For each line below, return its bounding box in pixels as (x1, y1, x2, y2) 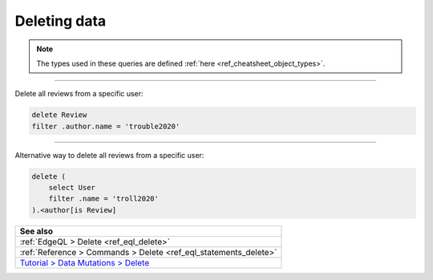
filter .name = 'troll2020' (48, 194, 160, 204)
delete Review (31, 111, 87, 120)
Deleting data (14, 12, 107, 30)
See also (19, 225, 54, 237)
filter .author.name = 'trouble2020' (31, 121, 180, 131)
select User (48, 183, 96, 193)
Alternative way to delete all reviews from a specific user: (14, 150, 204, 160)
